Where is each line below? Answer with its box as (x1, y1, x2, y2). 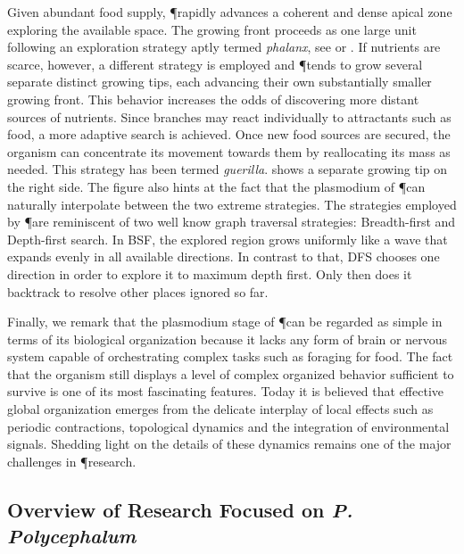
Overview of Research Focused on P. (7, 495, 353, 523)
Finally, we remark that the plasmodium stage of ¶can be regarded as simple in (7, 312, 443, 331)
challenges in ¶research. (7, 451, 137, 470)
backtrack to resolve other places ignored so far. (7, 282, 269, 301)
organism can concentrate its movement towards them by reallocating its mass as (7, 142, 451, 161)
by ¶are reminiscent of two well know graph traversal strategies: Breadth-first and (7, 212, 456, 231)
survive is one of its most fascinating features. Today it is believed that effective (7, 382, 444, 401)
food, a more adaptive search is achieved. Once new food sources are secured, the (7, 125, 451, 144)
